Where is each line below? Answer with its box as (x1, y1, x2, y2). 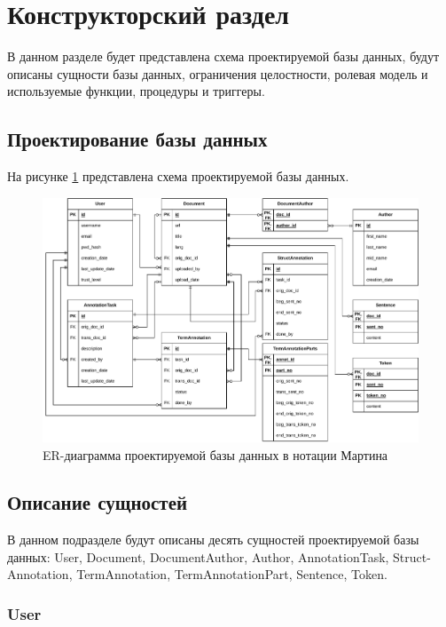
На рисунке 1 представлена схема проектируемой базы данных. (7, 167, 349, 186)
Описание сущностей (7, 488, 188, 516)
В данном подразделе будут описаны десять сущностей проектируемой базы (7, 530, 419, 549)
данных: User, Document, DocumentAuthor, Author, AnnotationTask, (7, 547, 389, 566)
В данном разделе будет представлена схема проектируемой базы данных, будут (7, 47, 440, 66)
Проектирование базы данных (7, 125, 268, 153)
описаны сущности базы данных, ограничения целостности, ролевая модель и (7, 64, 428, 83)
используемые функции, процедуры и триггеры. (7, 82, 265, 100)
